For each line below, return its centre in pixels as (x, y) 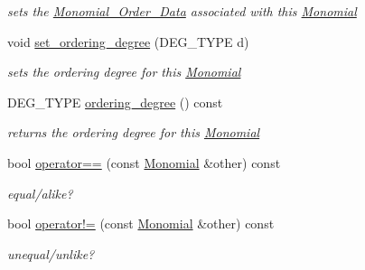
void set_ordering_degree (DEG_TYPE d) (128, 41)
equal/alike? (40, 193)
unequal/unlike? (51, 253)
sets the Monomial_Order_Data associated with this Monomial (182, 11)
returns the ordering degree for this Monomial (134, 132)
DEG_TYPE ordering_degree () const (115, 102)
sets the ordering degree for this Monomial (124, 72)
